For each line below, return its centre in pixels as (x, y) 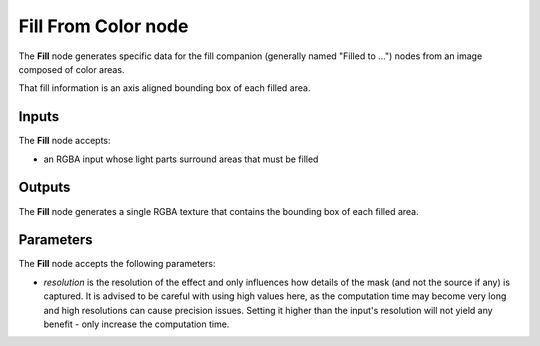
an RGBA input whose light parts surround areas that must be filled (181, 159)
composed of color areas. (71, 69)
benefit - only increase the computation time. (136, 324)
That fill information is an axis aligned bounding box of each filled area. (164, 88)
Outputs (44, 187)
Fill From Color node (103, 26)
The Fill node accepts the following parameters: (117, 264)
